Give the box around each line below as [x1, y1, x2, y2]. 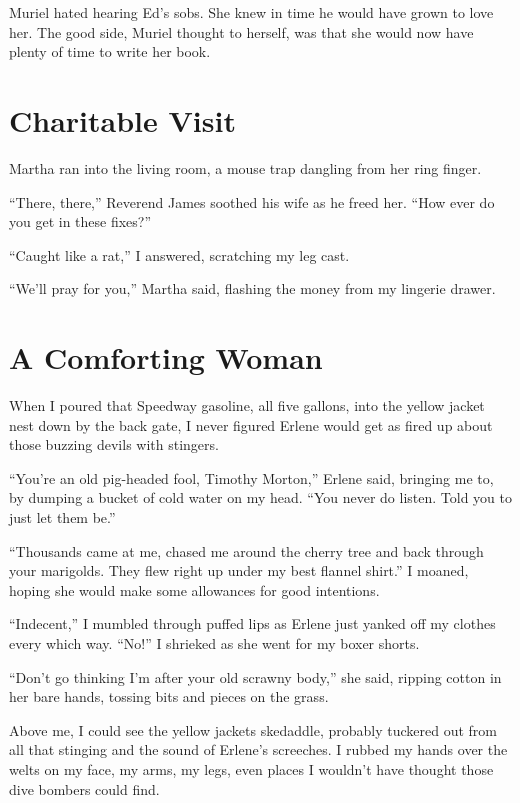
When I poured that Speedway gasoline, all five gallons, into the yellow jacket [9, 395, 485, 415]
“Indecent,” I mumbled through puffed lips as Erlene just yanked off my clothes [9, 613, 496, 634]
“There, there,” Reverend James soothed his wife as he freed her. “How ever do [9, 191, 495, 212]
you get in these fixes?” [9, 211, 152, 232]
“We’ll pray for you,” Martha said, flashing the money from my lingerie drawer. [9, 278, 496, 299]
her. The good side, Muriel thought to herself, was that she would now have [9, 21, 474, 42]
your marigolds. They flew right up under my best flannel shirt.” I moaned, [9, 560, 469, 581]
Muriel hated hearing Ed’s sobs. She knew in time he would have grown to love [9, 2, 494, 22]
